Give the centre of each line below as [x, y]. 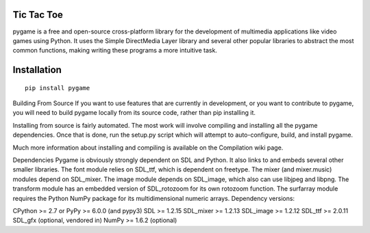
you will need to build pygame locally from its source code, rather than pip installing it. [134, 113]
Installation [37, 70]
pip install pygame [58, 88]
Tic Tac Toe [38, 15]
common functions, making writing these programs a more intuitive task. [115, 51]
